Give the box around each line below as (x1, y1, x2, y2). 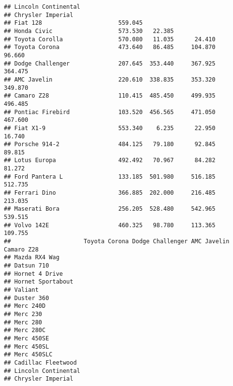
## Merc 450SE (4, 335, 49, 342)
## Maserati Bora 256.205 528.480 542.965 (4, 205, 216, 213)
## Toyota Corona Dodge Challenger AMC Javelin (4, 238, 230, 245)
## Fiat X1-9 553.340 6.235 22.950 (4, 124, 216, 132)
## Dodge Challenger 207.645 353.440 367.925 (4, 60, 216, 67)
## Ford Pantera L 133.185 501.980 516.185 (4, 173, 216, 180)
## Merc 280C (4, 327, 46, 334)
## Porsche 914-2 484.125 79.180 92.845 (4, 141, 216, 148)
